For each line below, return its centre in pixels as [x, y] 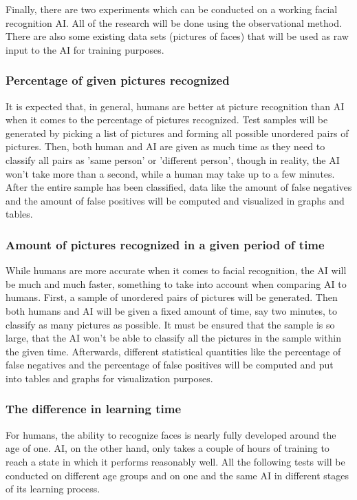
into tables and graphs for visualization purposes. [109, 378]
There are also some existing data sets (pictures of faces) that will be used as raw [177, 36]
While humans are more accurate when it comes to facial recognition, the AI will [176, 270]
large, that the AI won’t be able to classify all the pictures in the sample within [174, 338]
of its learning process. [53, 489]
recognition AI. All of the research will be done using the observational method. [174, 22]
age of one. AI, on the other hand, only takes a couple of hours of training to [167, 448]
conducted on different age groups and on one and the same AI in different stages [177, 475]
